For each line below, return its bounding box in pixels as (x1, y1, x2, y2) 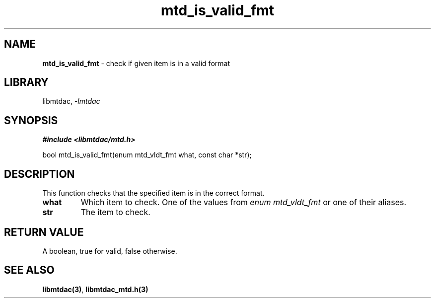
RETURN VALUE (4, 226, 84, 238)
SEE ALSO (4, 264, 55, 277)
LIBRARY (4, 76, 49, 89)
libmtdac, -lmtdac (42, 97, 100, 106)
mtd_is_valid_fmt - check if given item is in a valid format (42, 59, 230, 68)
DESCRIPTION (4, 167, 75, 180)
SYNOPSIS (4, 114, 58, 127)
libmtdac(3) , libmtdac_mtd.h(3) (42, 285, 148, 294)
